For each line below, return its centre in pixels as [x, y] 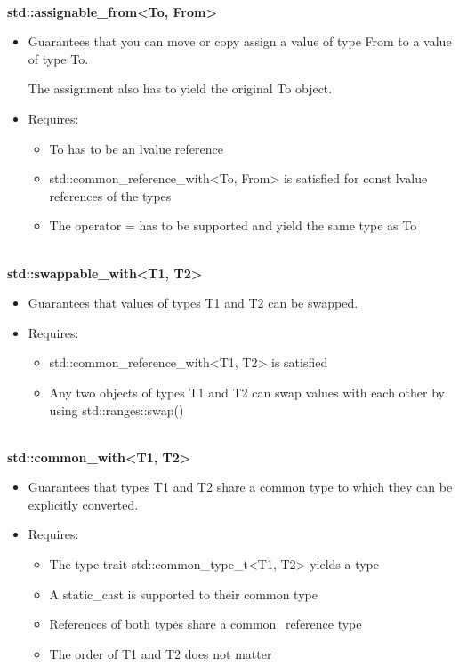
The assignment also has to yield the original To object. [180, 88]
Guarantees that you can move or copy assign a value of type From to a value [240, 41]
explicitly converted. [83, 504]
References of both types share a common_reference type [205, 624]
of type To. [58, 58]
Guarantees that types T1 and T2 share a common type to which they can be [240, 487]
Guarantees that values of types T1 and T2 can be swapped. [193, 303]
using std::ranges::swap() [117, 409]
